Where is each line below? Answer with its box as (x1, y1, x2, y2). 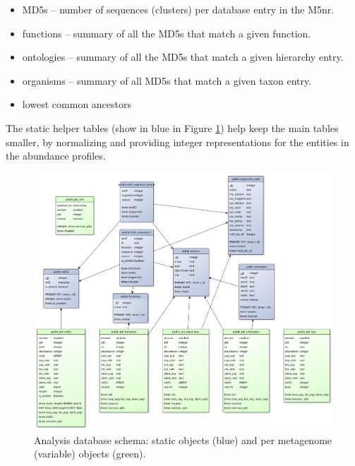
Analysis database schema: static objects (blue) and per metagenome (34, 432, 332, 447)
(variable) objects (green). (34, 446, 146, 461)
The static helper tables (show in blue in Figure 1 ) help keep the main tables (6, 120, 339, 135)
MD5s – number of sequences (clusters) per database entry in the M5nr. (22, 2, 335, 16)
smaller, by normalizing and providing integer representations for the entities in (6, 134, 349, 149)
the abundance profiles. (6, 148, 106, 163)
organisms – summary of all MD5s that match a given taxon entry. (22, 73, 312, 88)
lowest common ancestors (22, 97, 132, 112)
